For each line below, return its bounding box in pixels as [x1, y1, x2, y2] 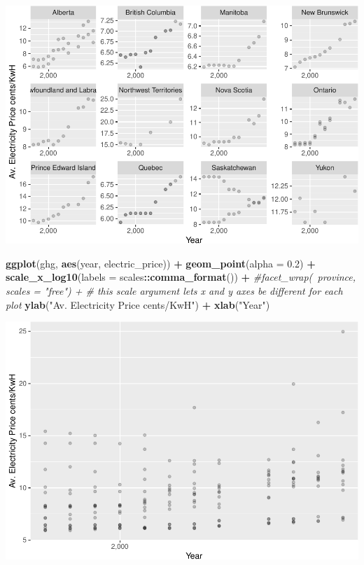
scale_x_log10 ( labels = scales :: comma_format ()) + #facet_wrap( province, [6, 270, 356, 284]
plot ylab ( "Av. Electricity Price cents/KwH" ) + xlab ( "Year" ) [6, 297, 270, 312]
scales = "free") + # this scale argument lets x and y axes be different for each [6, 283, 343, 298]
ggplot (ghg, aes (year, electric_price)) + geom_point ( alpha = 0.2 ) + [6, 256, 316, 270]
